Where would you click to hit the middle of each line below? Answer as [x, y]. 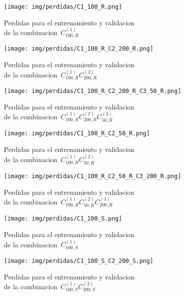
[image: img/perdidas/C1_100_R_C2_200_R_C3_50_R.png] [93, 91]
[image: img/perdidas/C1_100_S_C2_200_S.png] [79, 261]
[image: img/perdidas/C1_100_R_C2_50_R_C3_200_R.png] [93, 176]
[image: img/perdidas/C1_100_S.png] [63, 219]
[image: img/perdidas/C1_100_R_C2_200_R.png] [79, 49]
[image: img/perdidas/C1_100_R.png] [63, 7]
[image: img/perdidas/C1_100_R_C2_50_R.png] [77, 134]
